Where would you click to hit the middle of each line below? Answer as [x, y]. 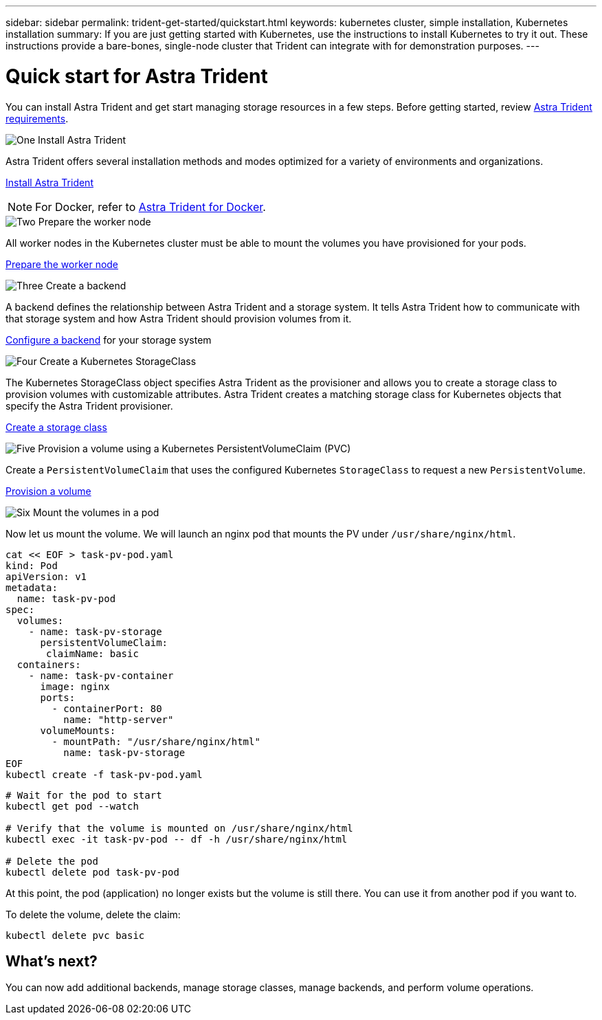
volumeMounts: [78, 730]
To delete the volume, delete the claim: [93, 914]
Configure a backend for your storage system [109, 340]
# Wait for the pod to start [84, 795]
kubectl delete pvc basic [75, 935]
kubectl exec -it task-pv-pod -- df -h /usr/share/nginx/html [177, 839]
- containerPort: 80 [107, 708]
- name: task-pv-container [101, 675]
